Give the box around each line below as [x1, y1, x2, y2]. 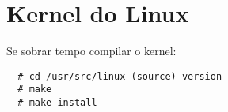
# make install [17, 97, 97, 109]
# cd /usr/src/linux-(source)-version [17, 70, 222, 82]
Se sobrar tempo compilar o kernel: [6, 43, 177, 59]
